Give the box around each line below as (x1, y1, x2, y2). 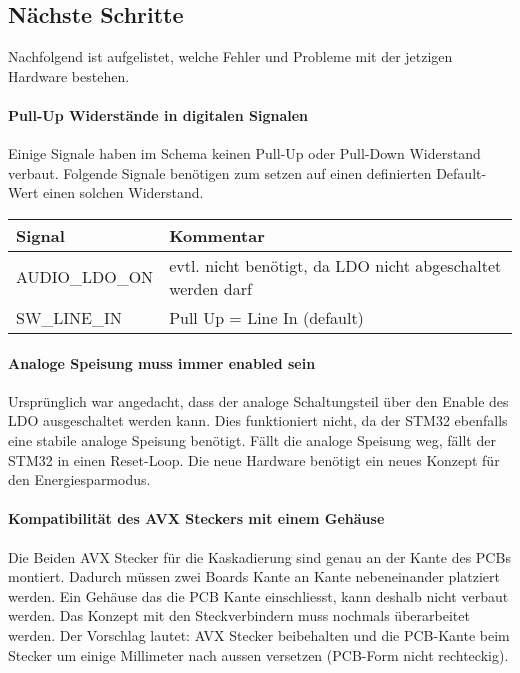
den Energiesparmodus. (8, 469, 151, 490)
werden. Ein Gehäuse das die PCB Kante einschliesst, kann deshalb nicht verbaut (8, 585, 509, 606)
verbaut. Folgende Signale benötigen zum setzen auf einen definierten (8, 162, 432, 183)
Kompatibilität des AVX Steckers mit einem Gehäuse (8, 508, 385, 529)
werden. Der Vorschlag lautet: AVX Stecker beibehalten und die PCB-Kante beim (8, 624, 510, 645)
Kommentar (169, 223, 265, 247)
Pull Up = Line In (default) (169, 305, 364, 329)
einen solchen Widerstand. (43, 182, 204, 203)
